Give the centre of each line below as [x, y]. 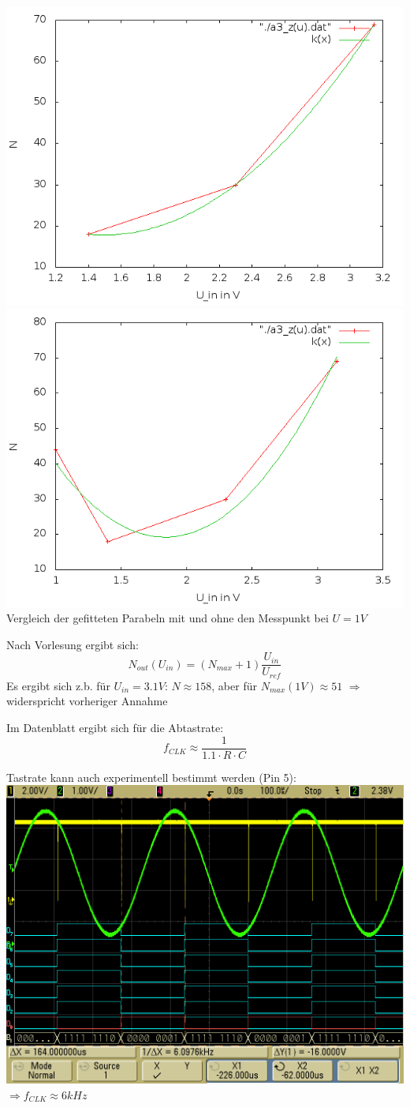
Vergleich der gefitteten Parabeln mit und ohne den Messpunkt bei [168, 618]
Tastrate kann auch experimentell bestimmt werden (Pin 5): [151, 777]
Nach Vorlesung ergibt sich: [73, 644]
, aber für [234, 685]
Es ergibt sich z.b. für [58, 685]
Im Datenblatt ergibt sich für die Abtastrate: [115, 728]
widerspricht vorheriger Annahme [87, 701]
